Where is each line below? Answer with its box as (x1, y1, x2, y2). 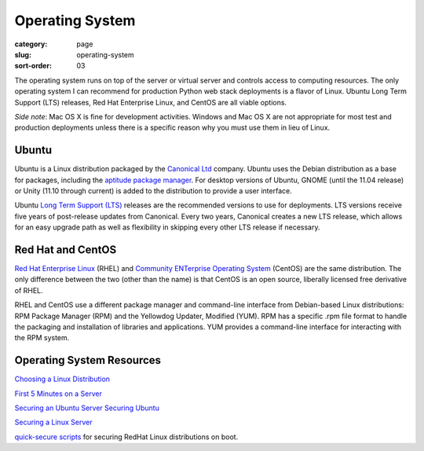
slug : (14, 49, 31, 59)
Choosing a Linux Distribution (14, 374, 110, 384)
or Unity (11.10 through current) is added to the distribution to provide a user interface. (14, 185, 292, 196)
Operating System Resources (14, 354, 161, 367)
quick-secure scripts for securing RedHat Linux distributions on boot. (14, 432, 239, 442)
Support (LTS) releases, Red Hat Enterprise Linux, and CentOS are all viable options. (14, 97, 287, 107)
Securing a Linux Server (14, 417, 93, 427)
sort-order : (14, 61, 53, 71)
